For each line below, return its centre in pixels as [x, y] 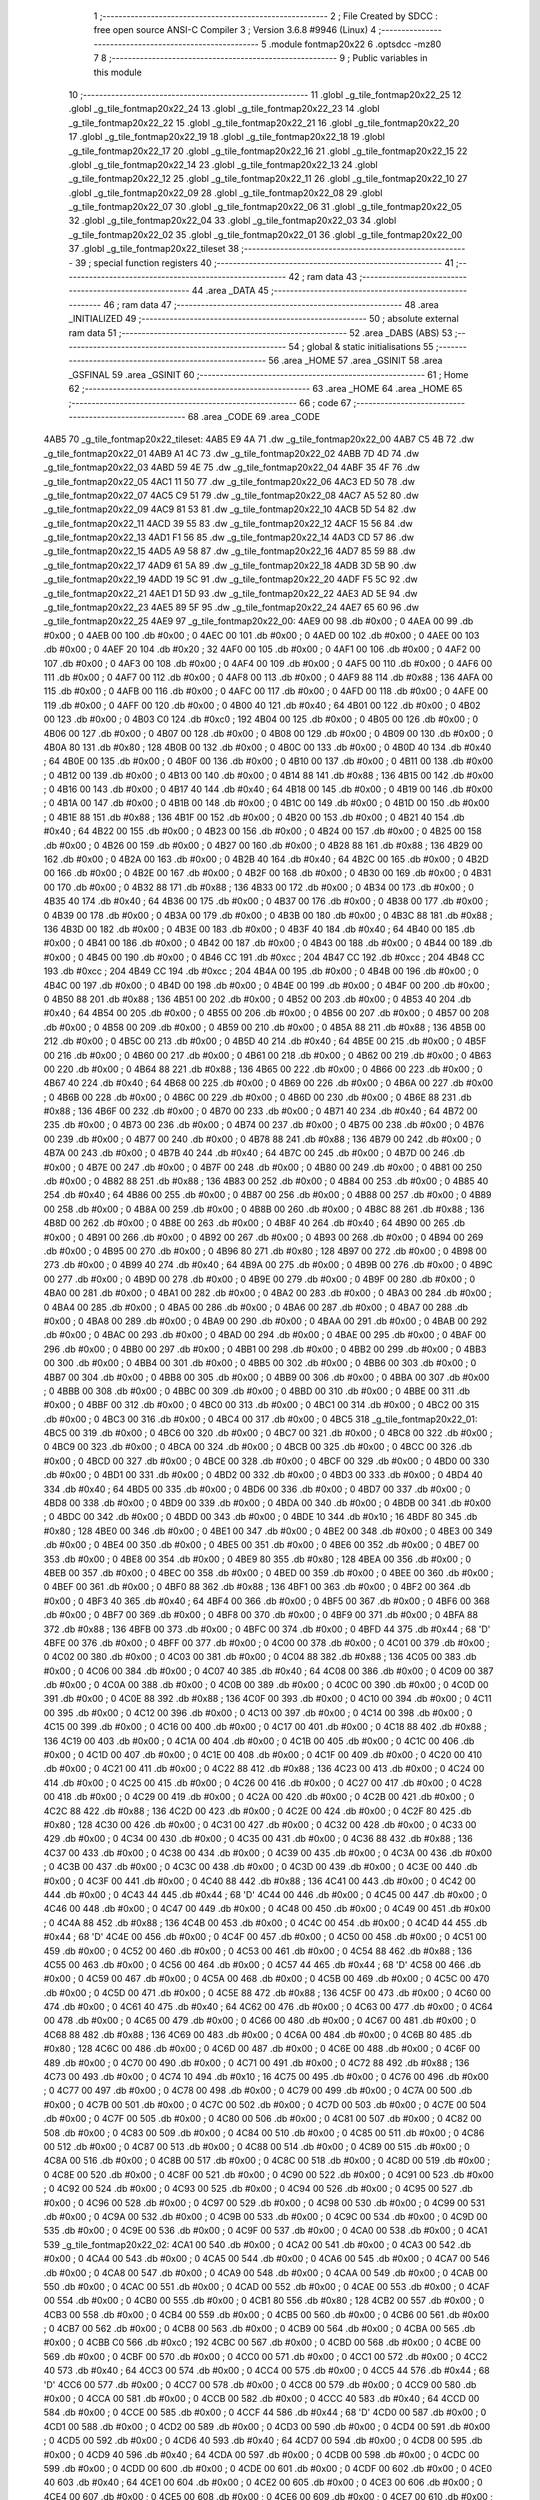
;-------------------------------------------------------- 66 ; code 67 [210, 402]
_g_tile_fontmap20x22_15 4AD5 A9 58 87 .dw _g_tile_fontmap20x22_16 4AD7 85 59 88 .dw [229, 551]
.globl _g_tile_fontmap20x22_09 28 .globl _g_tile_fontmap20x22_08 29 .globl [225, 192]
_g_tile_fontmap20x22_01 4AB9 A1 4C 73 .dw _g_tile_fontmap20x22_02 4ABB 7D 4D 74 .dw [231, 453]
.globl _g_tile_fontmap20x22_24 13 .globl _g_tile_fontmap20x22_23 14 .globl [224, 109]
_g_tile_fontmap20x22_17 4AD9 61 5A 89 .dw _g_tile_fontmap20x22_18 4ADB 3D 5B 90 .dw [230, 565]
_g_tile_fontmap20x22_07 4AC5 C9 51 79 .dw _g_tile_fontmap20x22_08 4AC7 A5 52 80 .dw [231, 495]
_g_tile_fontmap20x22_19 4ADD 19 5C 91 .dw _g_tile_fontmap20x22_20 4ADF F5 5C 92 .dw [231, 579]
